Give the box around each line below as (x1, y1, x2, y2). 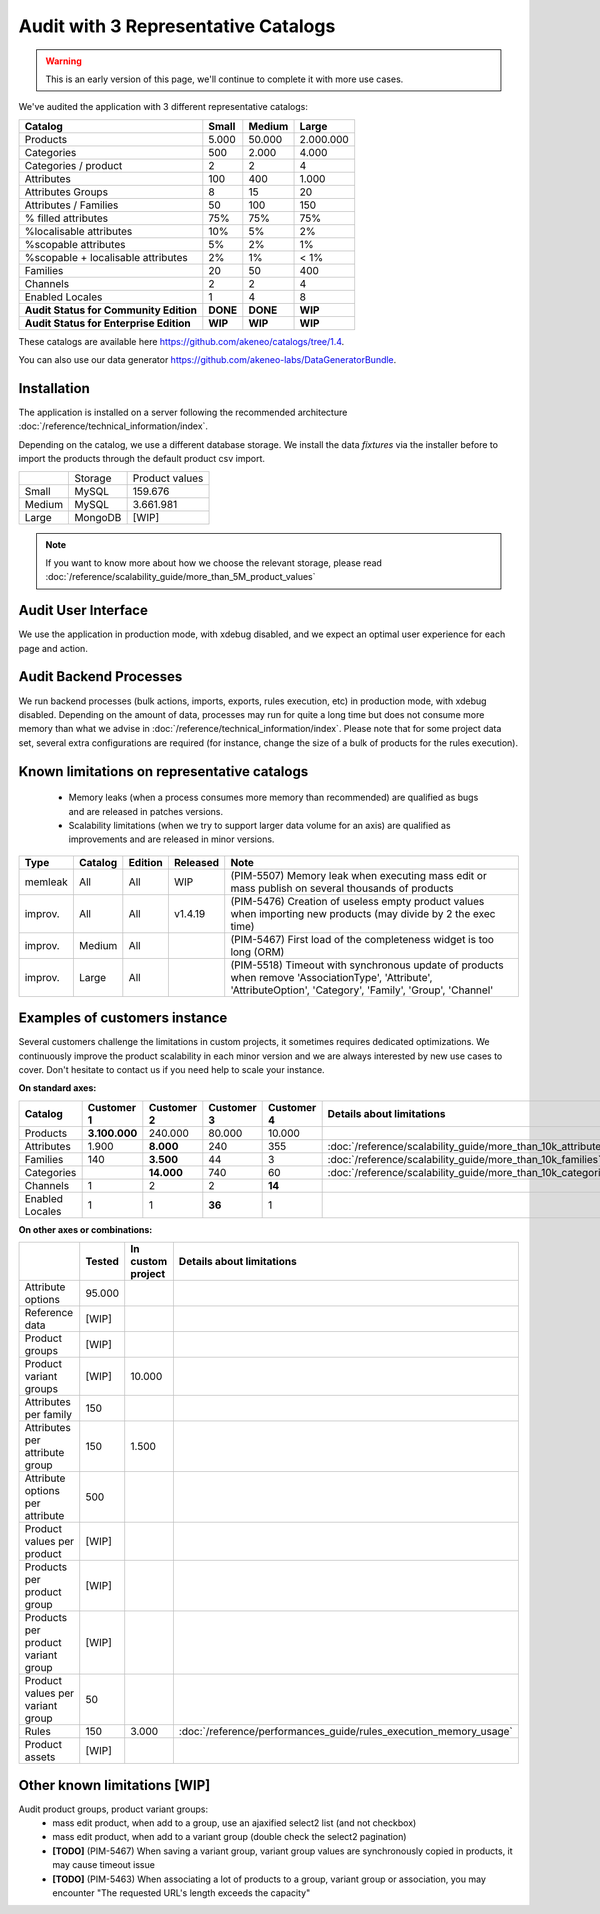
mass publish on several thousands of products (230, 881, 454, 895)
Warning (45, 55, 82, 67)
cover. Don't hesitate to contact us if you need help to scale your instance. (18, 1064, 325, 1075)
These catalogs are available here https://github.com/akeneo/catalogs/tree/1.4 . (18, 335, 345, 347)
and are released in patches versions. (68, 805, 224, 817)
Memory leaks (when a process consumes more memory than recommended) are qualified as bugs (68, 791, 479, 804)
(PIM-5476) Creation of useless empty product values (230, 894, 485, 908)
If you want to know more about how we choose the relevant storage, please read (45, 556, 382, 569)
